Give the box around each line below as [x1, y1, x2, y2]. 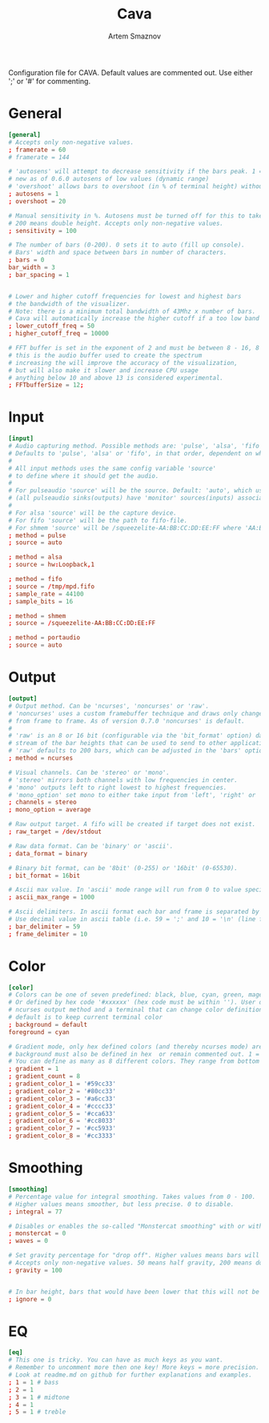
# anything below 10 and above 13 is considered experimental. [8, 374, 224, 382]
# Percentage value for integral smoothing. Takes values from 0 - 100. [8, 1193, 256, 1201]
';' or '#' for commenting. [8, 76, 90, 86]
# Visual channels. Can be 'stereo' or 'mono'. [8, 768, 171, 776]
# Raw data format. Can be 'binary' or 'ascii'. [8, 842, 174, 850]
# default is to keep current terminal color [8, 1013, 163, 1021]
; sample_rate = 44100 [8, 590, 84, 598]
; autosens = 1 [8, 190, 59, 198]
